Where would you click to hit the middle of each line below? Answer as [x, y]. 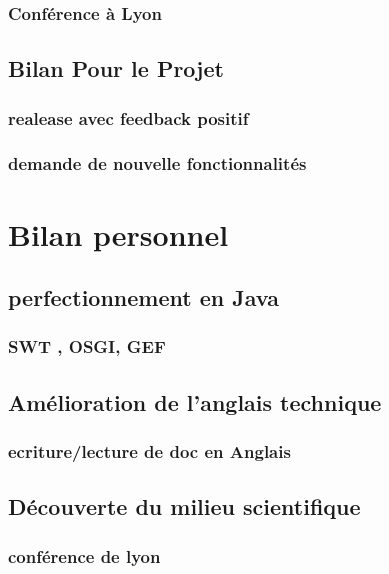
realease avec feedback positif [128, 117]
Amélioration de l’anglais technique [195, 401]
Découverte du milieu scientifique [184, 506]
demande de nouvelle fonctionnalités [157, 163]
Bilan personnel [118, 233]
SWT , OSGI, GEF [87, 346]
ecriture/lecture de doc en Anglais [149, 451]
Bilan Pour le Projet [116, 68]
